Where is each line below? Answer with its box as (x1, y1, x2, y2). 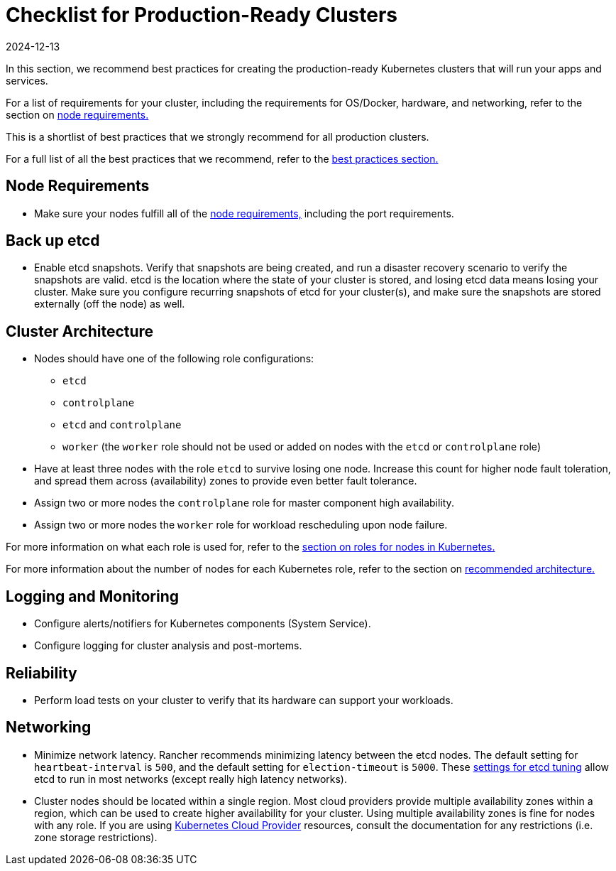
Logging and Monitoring (6, 587, 180, 605)
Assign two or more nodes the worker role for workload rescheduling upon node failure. (34, 519, 448, 531)
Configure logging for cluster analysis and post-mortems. (34, 639, 302, 652)
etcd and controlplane (62, 418, 182, 431)
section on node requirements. (6, 108, 149, 121)
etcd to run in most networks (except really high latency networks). (34, 772, 348, 785)
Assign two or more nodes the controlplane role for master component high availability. (34, 497, 454, 509)
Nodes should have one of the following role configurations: (34, 352, 314, 365)
